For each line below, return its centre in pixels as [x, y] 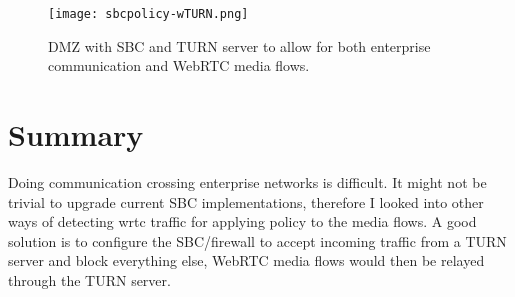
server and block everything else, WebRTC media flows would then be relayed [246, 260]
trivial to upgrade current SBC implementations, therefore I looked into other [246, 201]
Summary [76, 134]
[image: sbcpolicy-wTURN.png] [148, 14]
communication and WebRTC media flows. [179, 65]
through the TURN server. [89, 279]
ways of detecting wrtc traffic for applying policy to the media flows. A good [242, 221]
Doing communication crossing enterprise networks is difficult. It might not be [247, 181]
